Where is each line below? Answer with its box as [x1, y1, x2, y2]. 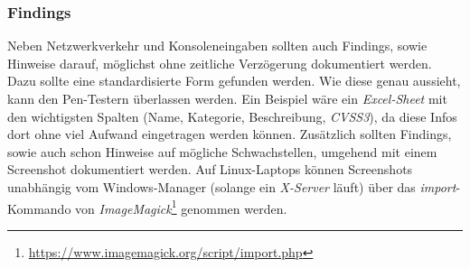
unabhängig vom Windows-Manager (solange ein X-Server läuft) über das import [7, 177, 456, 196]
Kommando [7, 199, 71, 217]
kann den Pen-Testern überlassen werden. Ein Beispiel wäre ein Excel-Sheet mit [7, 89, 447, 107]
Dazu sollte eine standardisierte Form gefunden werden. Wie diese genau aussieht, [7, 71, 461, 90]
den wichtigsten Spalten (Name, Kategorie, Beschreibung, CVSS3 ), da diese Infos [7, 106, 457, 125]
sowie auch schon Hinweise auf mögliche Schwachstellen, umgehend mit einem [7, 142, 437, 161]
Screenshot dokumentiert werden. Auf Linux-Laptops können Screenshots [7, 160, 413, 179]
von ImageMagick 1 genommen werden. [75, 196, 287, 217]
